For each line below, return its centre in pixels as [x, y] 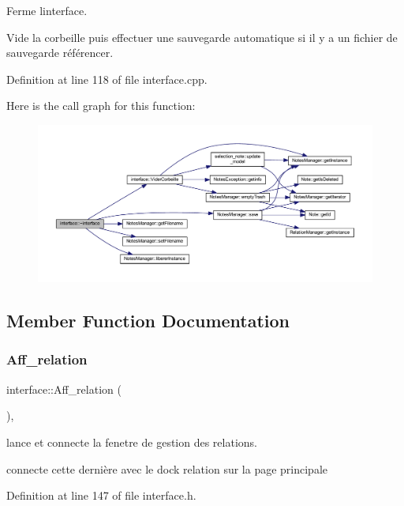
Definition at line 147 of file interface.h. [101, 495]
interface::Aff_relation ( [64, 389]
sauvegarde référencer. [60, 53]
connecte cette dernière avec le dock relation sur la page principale [167, 468]
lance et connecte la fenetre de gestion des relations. [132, 442]
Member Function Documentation [148, 321]
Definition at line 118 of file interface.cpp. [107, 79]
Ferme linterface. [47, 10]
